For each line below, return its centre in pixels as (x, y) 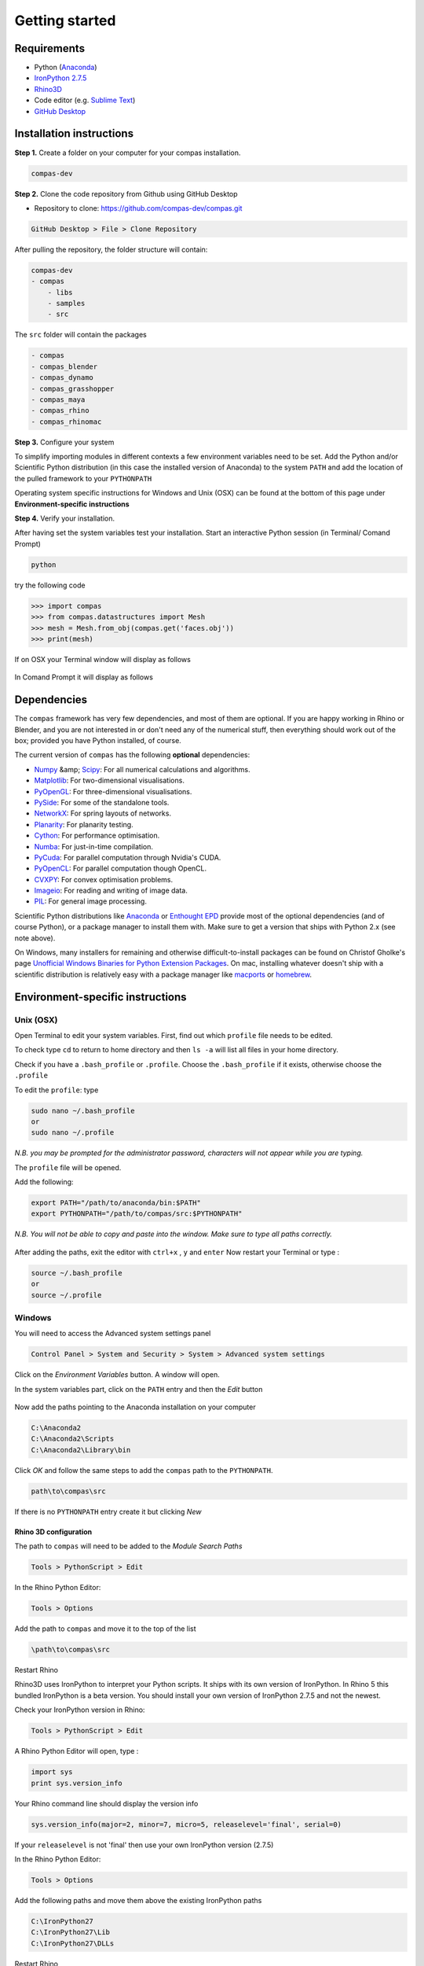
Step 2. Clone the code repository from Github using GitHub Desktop (126, 193)
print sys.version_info (77, 1783)
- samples (66, 304)
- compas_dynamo (62, 378)
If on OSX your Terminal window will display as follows (103, 659)
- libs (60, 292)
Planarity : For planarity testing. (84, 824)
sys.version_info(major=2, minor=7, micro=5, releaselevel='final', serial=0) (186, 1824)
